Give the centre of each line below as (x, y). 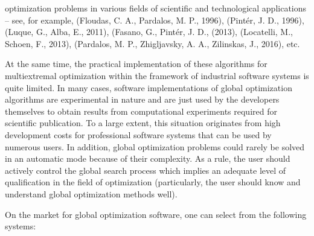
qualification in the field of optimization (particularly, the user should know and (153, 182)
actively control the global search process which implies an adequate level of (146, 170)
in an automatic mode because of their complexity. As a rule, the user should (148, 158)
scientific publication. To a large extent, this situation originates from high (143, 123)
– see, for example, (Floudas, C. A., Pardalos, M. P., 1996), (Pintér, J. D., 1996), (155, 20)
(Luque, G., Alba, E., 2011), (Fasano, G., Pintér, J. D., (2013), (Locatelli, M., (149, 32)
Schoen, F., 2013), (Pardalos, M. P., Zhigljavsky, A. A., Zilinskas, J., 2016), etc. (152, 43)
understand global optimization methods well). (91, 193)
